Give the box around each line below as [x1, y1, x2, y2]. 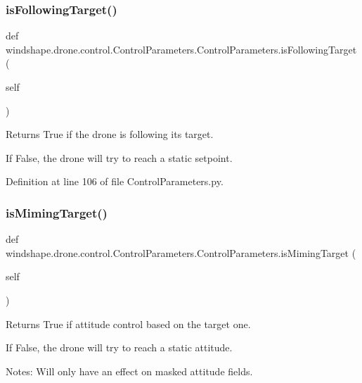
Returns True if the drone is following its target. [6, 127, 214, 142]
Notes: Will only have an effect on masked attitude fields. [6, 363, 253, 378]
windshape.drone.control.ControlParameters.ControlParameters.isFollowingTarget [6, 42, 357, 56]
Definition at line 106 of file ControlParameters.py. [6, 174, 224, 189]
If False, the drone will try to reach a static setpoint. [6, 150, 233, 165]
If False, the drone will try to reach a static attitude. [6, 340, 233, 355]
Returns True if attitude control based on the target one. [6, 316, 251, 331]
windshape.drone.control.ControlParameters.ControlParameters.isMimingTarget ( [6, 245, 356, 260]
